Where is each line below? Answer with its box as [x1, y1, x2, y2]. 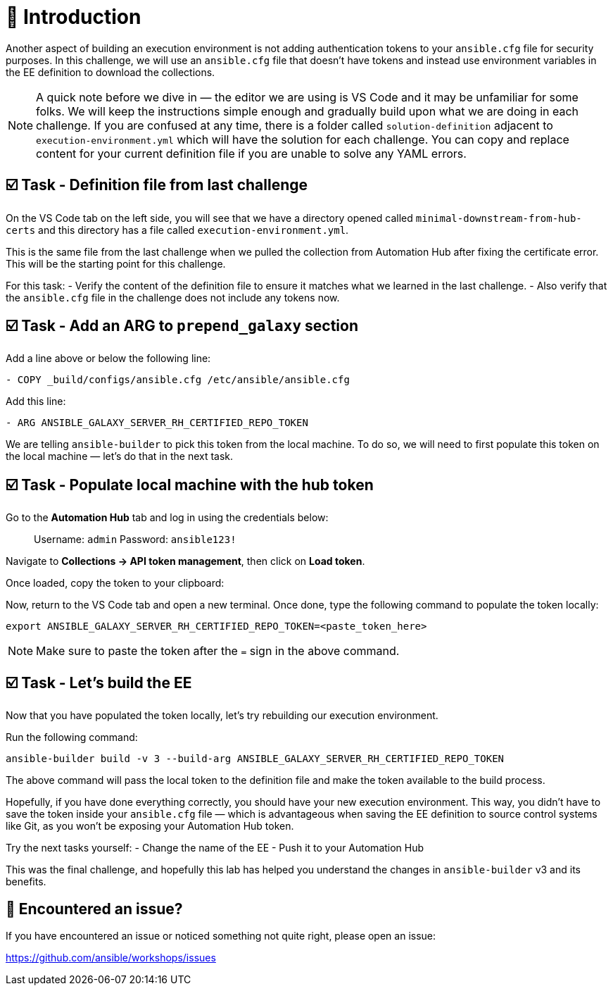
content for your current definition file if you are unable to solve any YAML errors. [36, 146, 467, 161]
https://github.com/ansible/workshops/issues [6, 951, 216, 964]
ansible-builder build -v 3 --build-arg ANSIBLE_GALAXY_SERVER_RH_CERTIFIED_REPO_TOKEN [6, 753, 505, 765]
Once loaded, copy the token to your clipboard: [6, 577, 225, 590]
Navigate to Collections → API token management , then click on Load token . [6, 555, 365, 568]
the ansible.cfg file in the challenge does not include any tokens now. [6, 291, 340, 304]
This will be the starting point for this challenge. [6, 257, 226, 270]
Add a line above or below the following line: [6, 352, 211, 365]
